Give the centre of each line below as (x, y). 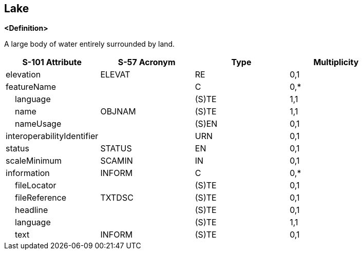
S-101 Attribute (52, 62)
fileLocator (36, 185)
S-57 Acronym (147, 62)
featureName (31, 87)
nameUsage (38, 124)
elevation (23, 75)
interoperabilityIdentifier (52, 136)
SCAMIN (117, 161)
